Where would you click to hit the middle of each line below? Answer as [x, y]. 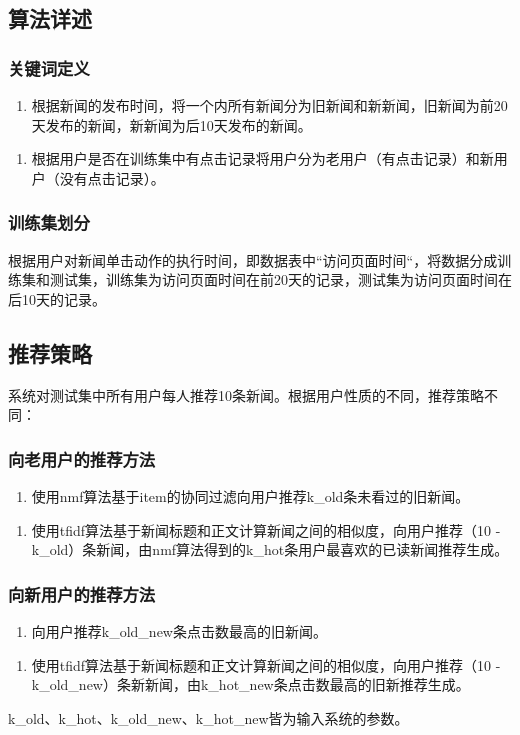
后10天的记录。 [57, 298]
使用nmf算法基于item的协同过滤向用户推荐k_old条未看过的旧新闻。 [250, 495]
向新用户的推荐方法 [82, 593]
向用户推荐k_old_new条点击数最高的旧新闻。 [179, 630]
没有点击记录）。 [112, 177]
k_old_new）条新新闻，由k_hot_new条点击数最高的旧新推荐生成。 [250, 684]
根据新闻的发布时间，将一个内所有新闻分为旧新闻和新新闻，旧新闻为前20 [269, 105]
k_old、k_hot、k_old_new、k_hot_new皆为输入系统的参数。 [208, 717]
